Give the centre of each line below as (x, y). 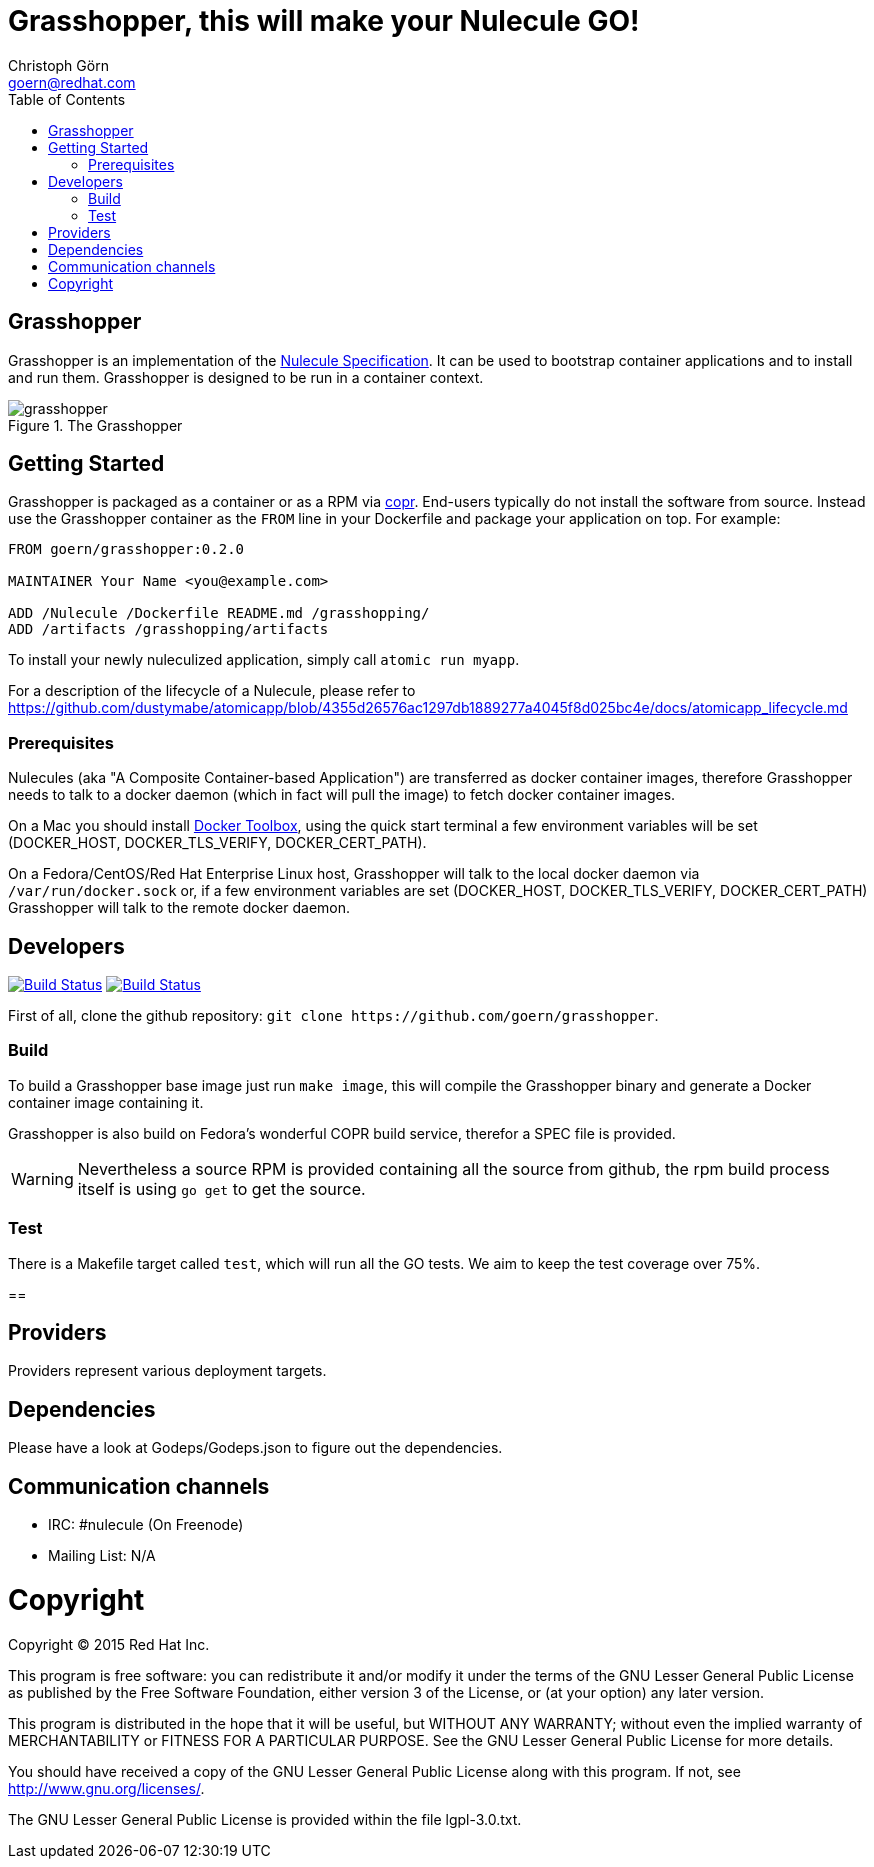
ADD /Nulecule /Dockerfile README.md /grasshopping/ (219, 613)
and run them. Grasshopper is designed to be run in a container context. (246, 377)
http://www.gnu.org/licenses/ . (106, 1788)
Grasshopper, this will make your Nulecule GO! (324, 21)
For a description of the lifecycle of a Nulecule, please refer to (212, 691)
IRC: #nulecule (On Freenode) (146, 1525)
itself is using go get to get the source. (221, 1188)
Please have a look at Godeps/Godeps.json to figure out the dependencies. (255, 1448)
